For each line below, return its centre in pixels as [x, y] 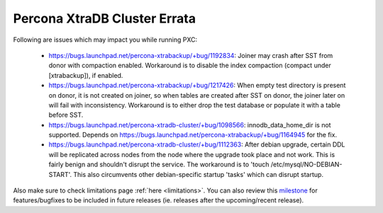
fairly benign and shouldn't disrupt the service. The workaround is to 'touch [159, 165]
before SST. [66, 115]
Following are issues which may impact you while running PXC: [105, 40]
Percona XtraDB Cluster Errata [105, 18]
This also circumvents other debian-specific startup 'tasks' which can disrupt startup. [199, 174]
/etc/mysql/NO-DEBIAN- [306, 165]
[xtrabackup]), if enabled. [86, 75]
